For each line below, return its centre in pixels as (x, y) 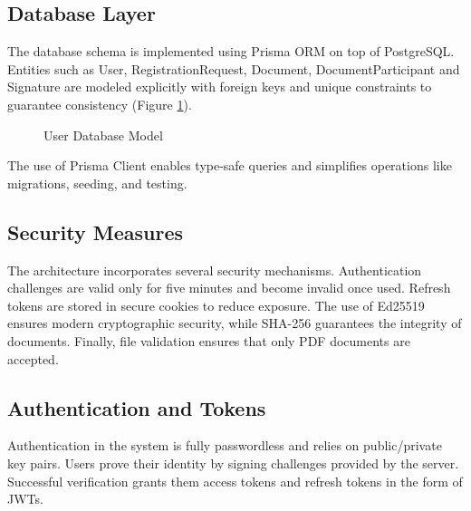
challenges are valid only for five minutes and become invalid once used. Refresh (229, 288)
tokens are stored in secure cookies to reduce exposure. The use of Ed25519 (216, 305)
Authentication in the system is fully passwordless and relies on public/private (225, 445)
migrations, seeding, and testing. (97, 183)
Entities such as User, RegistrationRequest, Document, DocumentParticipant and (234, 68)
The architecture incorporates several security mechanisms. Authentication (215, 270)
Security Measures (96, 231)
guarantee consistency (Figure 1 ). (100, 104)
